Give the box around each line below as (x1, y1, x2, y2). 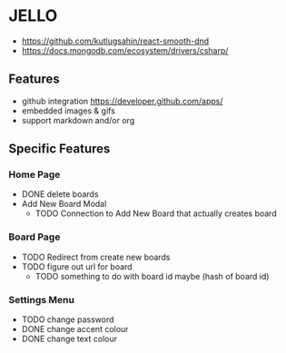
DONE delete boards (21, 189, 99, 200)
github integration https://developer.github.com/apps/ (21, 95, 223, 106)
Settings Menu (8, 293, 74, 306)
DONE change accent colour (21, 324, 129, 335)
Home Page (8, 169, 61, 181)
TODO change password (21, 314, 114, 325)
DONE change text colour (21, 333, 118, 345)
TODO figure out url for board (21, 260, 133, 272)
